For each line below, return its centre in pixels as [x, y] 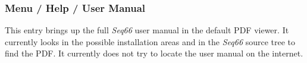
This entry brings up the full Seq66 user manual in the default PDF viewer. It [147, 30]
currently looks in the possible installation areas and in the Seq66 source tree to [150, 41]
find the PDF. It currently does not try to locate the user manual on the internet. [154, 53]
